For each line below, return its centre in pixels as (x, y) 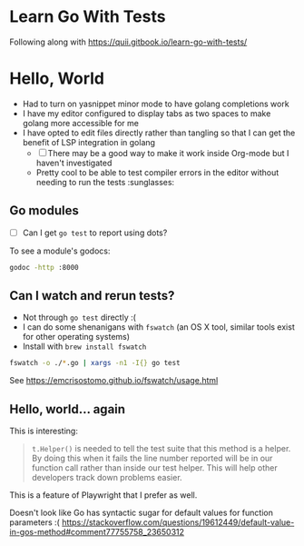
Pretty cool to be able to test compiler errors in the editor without (157, 172)
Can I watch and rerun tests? (92, 296)
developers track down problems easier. (107, 478)
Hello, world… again (67, 409)
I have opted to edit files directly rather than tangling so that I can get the (159, 133)
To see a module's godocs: (60, 251)
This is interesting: (44, 431)
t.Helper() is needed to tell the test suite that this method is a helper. (161, 449)
